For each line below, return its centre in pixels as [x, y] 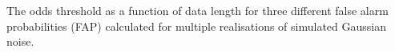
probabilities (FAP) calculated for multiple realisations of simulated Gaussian [196, 26]
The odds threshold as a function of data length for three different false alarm [197, 10]
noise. [20, 41]
